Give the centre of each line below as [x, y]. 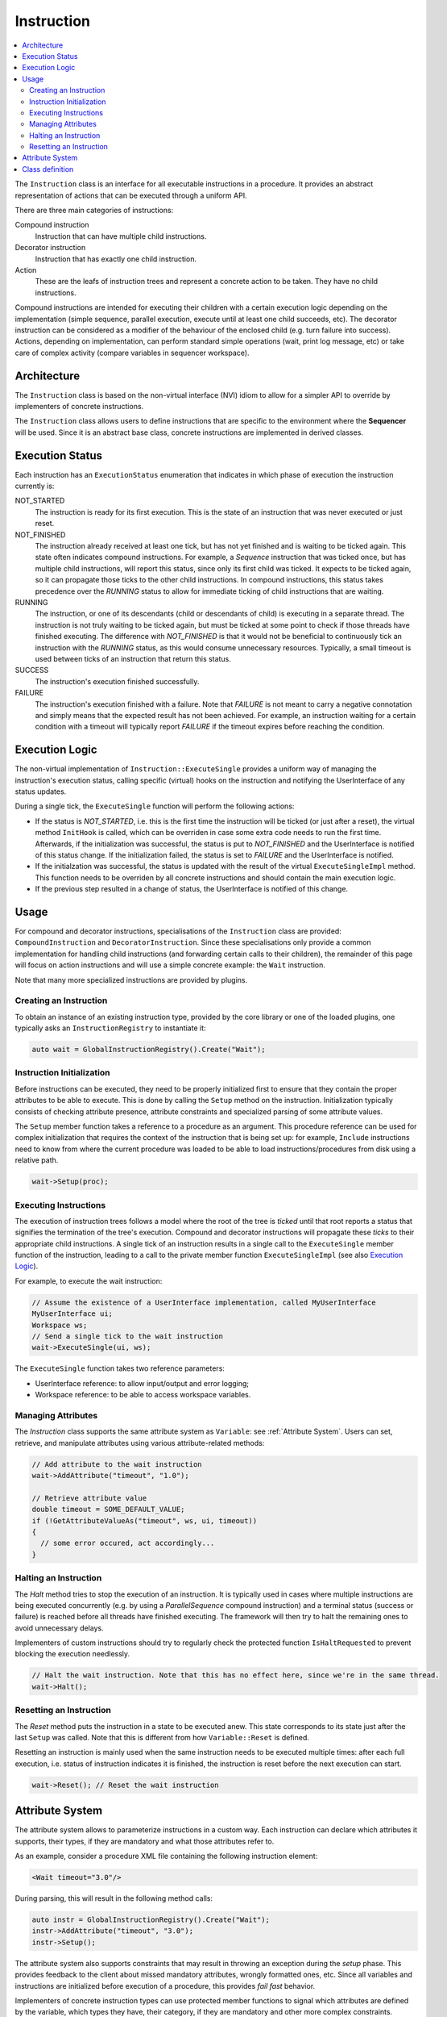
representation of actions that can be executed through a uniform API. [131, 195]
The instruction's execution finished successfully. [117, 681]
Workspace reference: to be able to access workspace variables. [143, 1395]
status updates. [41, 791]
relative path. [37, 1160]
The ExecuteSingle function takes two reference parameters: [120, 1368]
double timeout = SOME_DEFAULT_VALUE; [108, 1510]
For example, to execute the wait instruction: [89, 1281]
